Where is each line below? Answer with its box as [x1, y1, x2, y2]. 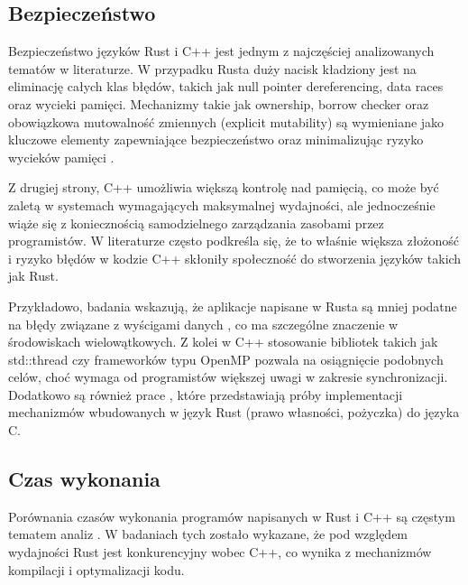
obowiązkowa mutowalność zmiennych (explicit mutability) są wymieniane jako [8, 112, 445, 131]
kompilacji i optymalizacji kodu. [8, 560, 185, 579]
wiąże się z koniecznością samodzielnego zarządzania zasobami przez [8, 213, 384, 232]
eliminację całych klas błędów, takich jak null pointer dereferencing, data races [8, 77, 444, 96]
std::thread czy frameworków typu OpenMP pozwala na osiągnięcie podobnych [8, 349, 444, 368]
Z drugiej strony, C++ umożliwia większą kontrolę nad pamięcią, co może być [8, 178, 439, 197]
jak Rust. [8, 266, 59, 285]
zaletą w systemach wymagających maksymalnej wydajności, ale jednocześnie [8, 195, 436, 214]
